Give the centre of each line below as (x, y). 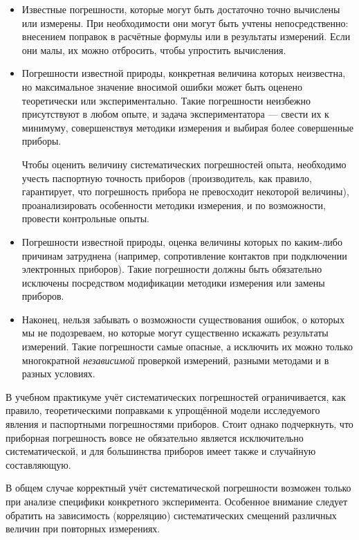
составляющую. (38, 464)
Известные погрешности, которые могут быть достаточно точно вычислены (181, 9)
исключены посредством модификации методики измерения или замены (173, 282)
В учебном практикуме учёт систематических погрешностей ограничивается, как (176, 396)
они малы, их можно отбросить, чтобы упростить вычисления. (154, 49)
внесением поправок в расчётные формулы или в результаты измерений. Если (186, 36)
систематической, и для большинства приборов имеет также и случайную (161, 451)
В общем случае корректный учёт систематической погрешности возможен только (178, 488)
